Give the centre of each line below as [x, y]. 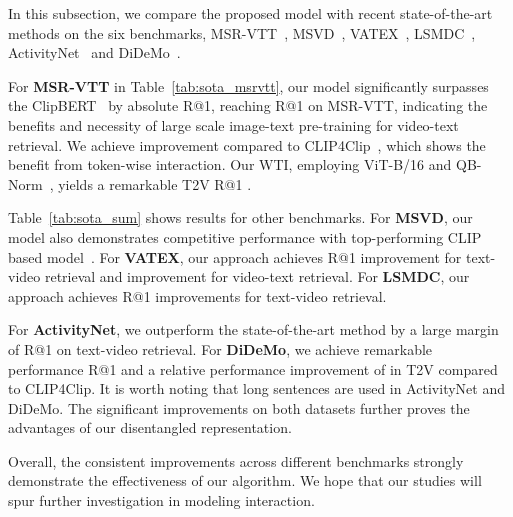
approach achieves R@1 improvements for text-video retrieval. [197, 295]
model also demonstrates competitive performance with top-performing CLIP [245, 236]
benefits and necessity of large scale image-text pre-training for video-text [233, 124]
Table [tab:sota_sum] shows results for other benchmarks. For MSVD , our [240, 217]
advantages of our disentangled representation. [150, 427]
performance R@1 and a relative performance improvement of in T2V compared [253, 368]
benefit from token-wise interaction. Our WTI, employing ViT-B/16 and [230, 164]
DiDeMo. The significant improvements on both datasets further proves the [239, 407]
